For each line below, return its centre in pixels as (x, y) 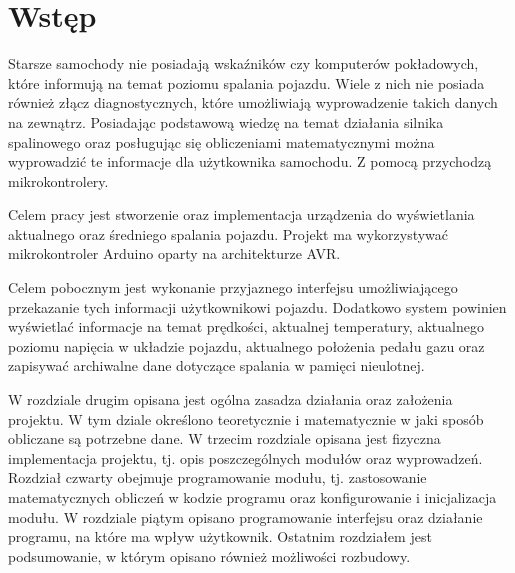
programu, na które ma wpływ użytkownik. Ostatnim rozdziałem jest (220, 536)
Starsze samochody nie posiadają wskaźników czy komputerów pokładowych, (243, 63)
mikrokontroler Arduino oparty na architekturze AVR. (174, 253)
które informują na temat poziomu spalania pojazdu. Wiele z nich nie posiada (246, 82)
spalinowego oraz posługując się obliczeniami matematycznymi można (221, 141)
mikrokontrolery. (58, 180)
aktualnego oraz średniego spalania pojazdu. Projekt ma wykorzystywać (228, 233)
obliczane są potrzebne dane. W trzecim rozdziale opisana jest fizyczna (224, 438)
